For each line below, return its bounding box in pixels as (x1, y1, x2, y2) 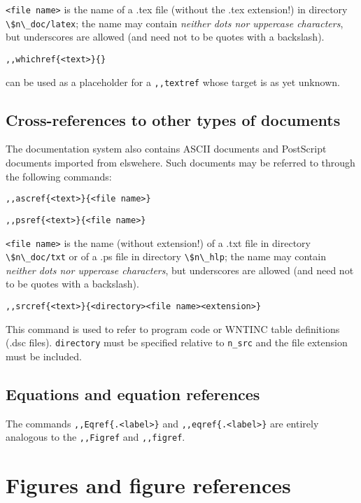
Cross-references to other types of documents (6, 108, 341, 130)
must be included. (6, 348, 82, 363)
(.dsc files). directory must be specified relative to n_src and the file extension (6, 335, 348, 350)
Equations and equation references (6, 383, 260, 404)
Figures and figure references (6, 471, 291, 500)
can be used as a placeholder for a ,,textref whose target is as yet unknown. (6, 74, 340, 89)
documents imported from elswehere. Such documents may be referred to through (6, 155, 355, 170)
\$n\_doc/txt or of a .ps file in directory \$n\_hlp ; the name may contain (6, 249, 326, 264)
